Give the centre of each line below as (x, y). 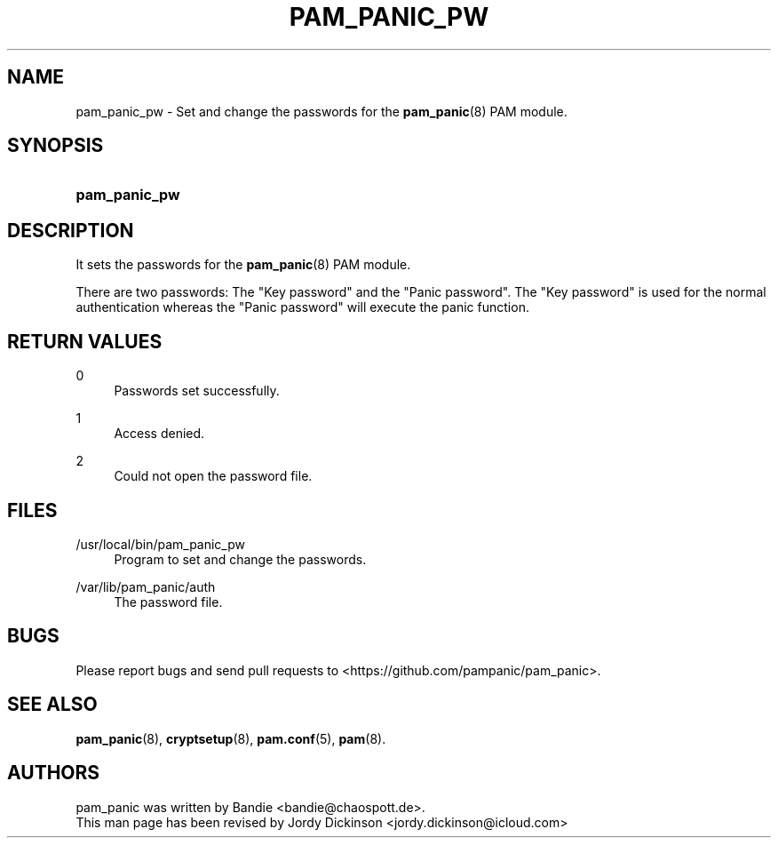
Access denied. (159, 434)
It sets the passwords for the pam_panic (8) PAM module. (243, 265)
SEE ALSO (52, 705)
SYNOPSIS (56, 146)
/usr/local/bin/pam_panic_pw (160, 544)
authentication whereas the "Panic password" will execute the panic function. (302, 307)
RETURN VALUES (85, 341)
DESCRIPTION (71, 230)
